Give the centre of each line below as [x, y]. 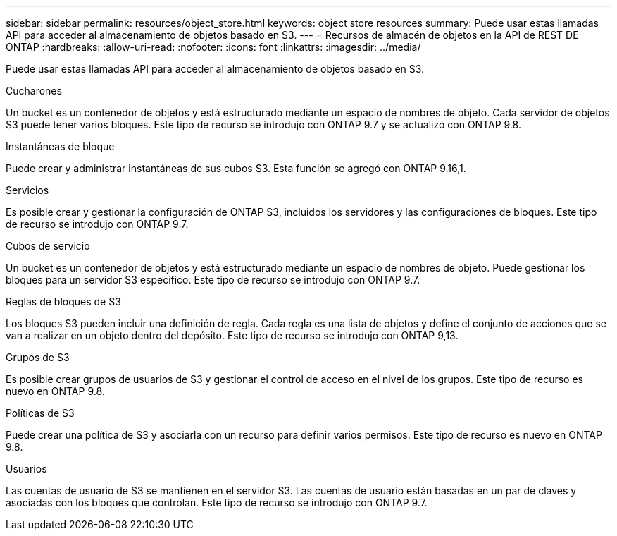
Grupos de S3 [38, 357]
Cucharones [34, 91]
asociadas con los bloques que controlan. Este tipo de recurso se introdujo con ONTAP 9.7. [217, 502]
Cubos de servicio [48, 246]
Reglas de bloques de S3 [63, 301]
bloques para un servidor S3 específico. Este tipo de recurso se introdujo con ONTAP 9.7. [213, 280]
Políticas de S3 [40, 413]
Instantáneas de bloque [60, 146]
